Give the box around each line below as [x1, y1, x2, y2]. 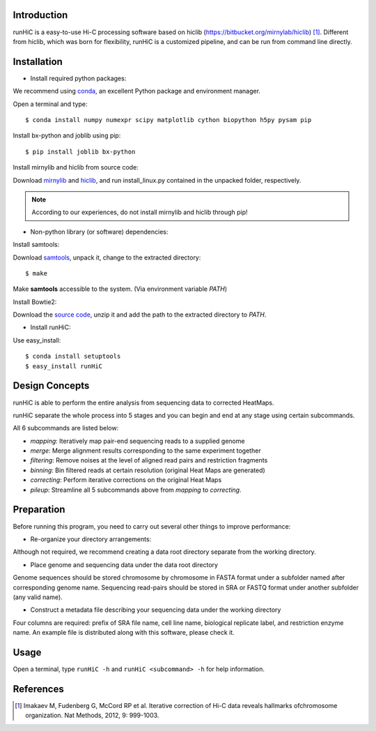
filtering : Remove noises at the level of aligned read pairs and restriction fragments [30, 456, 268, 465]
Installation [13, 56, 63, 68]
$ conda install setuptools [25, 352, 121, 361]
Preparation [13, 504, 65, 515]
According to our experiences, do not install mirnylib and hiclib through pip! [31, 208, 248, 216]
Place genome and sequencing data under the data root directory [30, 560, 219, 568]
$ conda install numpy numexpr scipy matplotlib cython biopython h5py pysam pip [25, 116, 312, 123]
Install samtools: [13, 241, 60, 249]
